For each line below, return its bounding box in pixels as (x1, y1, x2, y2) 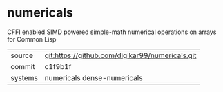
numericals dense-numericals (44, 73, 143, 82)
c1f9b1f (44, 62, 72, 71)
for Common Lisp (7, 35, 57, 43)
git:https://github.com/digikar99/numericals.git (44, 50, 197, 60)
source (10, 50, 33, 60)
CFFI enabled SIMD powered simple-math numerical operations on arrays (7, 28, 217, 36)
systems (10, 73, 38, 82)
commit (10, 62, 35, 71)
